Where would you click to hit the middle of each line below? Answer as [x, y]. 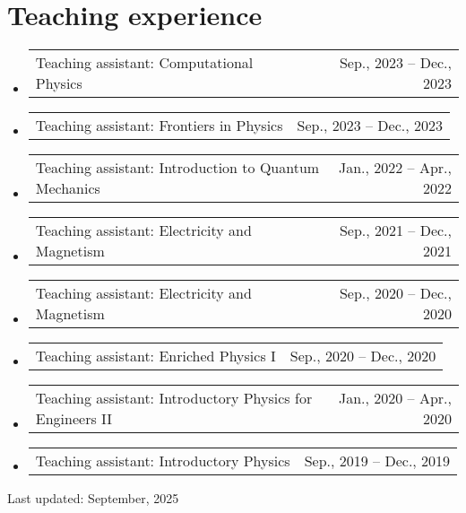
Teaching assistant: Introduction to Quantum [177, 168]
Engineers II [74, 419]
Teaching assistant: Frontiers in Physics [159, 126]
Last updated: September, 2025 [93, 498]
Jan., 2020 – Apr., [395, 398]
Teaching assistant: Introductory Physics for [174, 398]
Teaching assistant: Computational [144, 63]
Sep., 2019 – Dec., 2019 [377, 461]
